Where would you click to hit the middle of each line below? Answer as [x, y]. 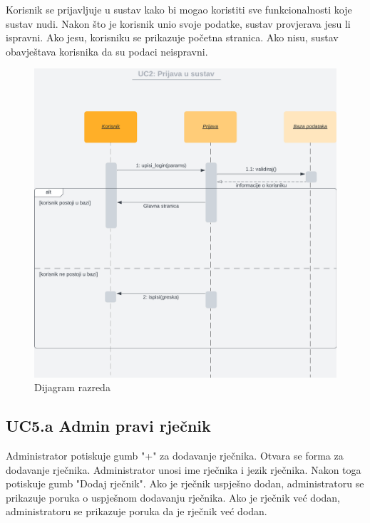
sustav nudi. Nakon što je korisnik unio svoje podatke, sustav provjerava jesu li [178, 23]
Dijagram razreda [72, 387]
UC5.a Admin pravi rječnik [108, 426]
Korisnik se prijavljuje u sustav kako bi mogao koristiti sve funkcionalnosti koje [179, 9]
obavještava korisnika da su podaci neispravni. [107, 51]
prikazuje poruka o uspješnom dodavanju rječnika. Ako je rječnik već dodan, [173, 497]
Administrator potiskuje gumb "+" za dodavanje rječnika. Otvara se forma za [175, 456]
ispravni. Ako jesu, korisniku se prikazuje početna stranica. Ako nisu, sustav [172, 37]
